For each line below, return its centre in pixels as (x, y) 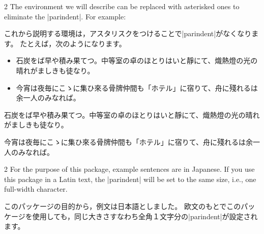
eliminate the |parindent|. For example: (65, 16)
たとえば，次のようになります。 (73, 43)
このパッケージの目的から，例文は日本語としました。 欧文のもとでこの (123, 206)
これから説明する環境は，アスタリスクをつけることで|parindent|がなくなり (128, 33)
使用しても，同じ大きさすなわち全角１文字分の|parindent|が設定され (145, 216)
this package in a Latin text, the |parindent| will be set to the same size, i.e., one (130, 179)
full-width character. (36, 189)
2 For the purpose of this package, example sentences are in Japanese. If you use (129, 169)
